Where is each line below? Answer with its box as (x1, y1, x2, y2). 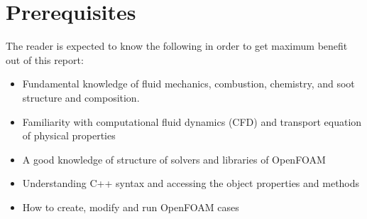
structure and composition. (22, 90, 140, 105)
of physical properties (22, 128, 116, 143)
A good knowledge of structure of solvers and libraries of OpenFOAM (22, 151, 326, 166)
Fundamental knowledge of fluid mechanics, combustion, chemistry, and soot (22, 76, 355, 91)
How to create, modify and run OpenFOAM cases (22, 199, 239, 214)
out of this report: (6, 52, 84, 67)
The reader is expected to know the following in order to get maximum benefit (6, 38, 348, 53)
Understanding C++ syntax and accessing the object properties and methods (22, 176, 360, 191)
